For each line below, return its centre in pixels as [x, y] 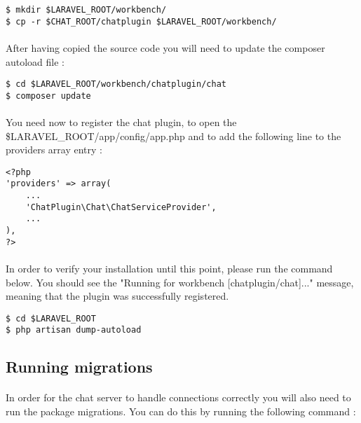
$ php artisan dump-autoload [74, 330]
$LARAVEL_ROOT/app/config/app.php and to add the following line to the [173, 136]
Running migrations [79, 367]
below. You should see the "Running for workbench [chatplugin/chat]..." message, [180, 282]
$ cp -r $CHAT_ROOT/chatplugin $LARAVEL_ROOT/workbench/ [141, 21]
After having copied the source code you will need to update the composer [165, 47]
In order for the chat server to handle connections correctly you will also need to [178, 397]
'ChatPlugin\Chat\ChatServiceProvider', [121, 207]
